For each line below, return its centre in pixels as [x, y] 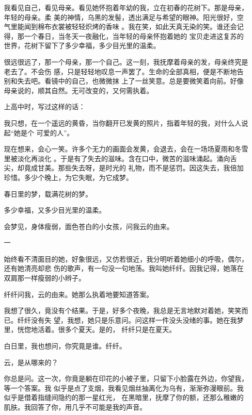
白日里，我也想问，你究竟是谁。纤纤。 [65, 346]
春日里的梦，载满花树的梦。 [48, 193]
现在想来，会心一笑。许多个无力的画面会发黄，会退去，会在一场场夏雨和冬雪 [126, 149]
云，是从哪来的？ [31, 362]
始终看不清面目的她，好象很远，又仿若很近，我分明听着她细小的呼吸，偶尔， [126, 258]
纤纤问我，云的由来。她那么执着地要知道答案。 [79, 294]
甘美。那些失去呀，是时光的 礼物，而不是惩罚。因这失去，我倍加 [141, 168]
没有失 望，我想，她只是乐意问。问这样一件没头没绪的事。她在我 [134, 320]
